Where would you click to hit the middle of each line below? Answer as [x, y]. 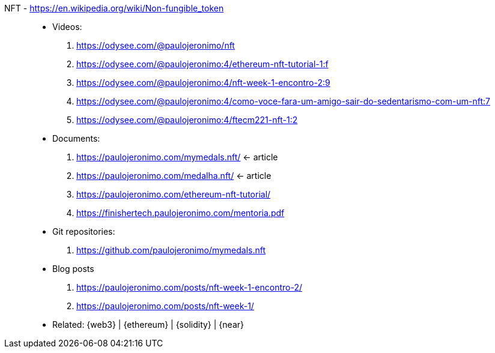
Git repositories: [84, 231]
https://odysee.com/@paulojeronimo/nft [156, 45]
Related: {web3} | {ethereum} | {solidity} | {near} [148, 324]
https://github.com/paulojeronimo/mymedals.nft [171, 250]
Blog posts [73, 269]
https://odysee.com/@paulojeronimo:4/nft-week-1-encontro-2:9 [203, 83]
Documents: [76, 138]
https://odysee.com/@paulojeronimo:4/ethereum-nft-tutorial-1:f [202, 64]
